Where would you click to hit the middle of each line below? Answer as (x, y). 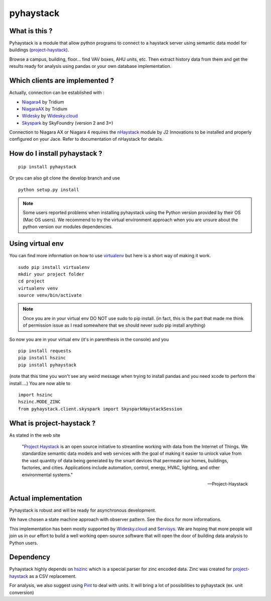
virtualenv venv (38, 288)
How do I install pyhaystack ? (56, 154)
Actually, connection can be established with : (57, 92)
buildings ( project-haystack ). (39, 50)
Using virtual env (36, 244)
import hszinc (35, 395)
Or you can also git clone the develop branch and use (65, 178)
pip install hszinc (42, 358)
